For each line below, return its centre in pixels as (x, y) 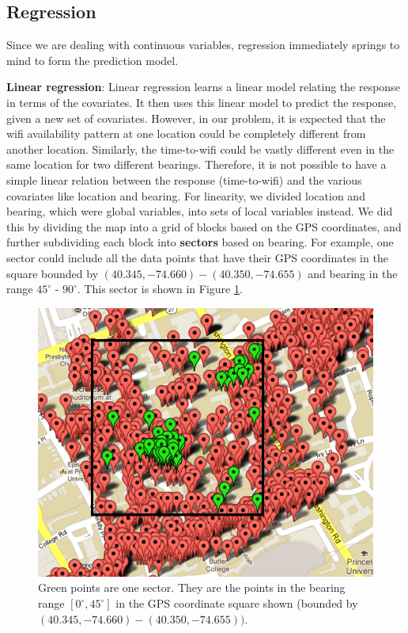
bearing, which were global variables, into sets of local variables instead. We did (200, 211)
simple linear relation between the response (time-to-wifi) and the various (184, 179)
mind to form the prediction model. (93, 60)
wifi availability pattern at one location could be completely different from (186, 133)
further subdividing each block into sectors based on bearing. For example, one (200, 242)
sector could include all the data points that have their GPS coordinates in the (197, 257)
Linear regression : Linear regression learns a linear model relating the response (203, 87)
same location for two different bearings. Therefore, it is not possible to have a (196, 164)
